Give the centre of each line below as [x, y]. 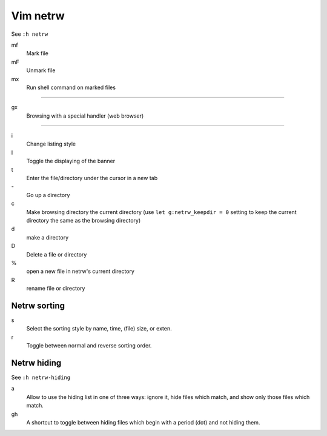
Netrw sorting [38, 305]
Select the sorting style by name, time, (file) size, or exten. [99, 329]
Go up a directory [48, 195]
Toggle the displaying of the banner [71, 161]
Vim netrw [38, 16]
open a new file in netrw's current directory [80, 271]
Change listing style [51, 144]
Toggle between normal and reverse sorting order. [89, 346]
